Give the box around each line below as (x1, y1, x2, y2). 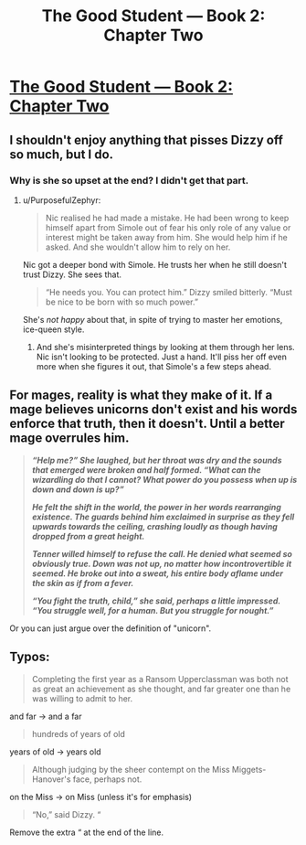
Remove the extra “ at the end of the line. (9, 827, 164, 838)
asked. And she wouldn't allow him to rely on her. (45, 241, 231, 252)
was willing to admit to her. (31, 692, 133, 704)
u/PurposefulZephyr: (22, 194, 101, 206)
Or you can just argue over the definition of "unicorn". (9, 623, 212, 634)
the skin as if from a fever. (31, 577, 134, 588)
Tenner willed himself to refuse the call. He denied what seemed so (31, 548, 292, 559)
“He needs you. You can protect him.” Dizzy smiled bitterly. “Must (45, 286, 292, 297)
